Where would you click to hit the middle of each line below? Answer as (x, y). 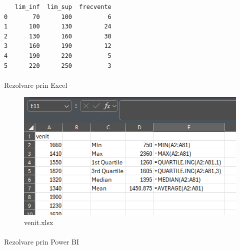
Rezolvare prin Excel (36, 85)
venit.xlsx (39, 222)
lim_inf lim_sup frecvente (63, 7)
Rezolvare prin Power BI (42, 241)
